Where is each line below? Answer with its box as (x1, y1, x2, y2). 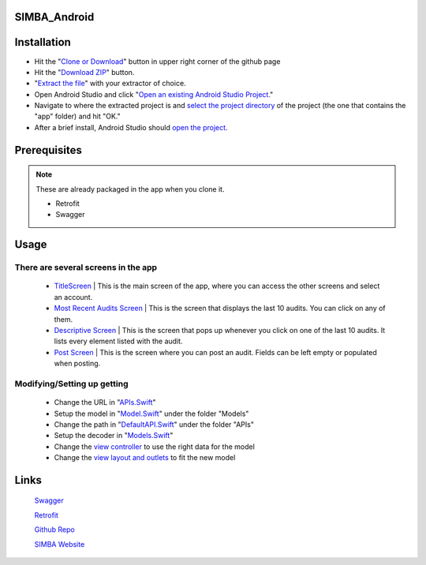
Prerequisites (14, 143, 82, 157)
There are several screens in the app (14, 262, 158, 273)
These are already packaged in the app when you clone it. (35, 184, 225, 193)
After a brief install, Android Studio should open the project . (34, 122, 228, 132)
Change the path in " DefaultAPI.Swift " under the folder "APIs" (54, 419, 254, 429)
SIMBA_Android (14, 10, 95, 24)
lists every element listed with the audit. (54, 336, 183, 346)
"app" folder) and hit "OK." (34, 111, 121, 122)
